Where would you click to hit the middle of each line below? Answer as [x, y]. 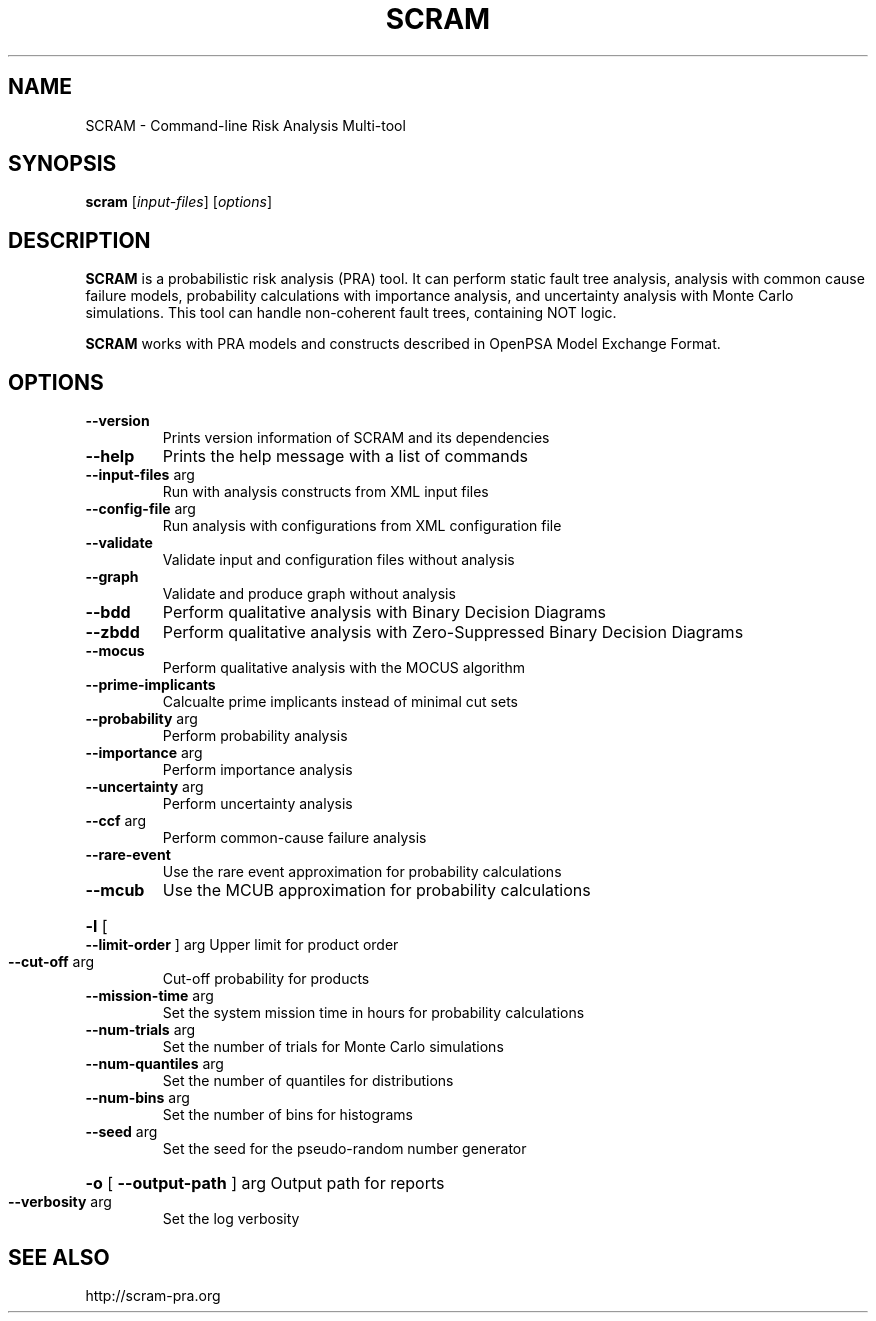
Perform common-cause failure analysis [294, 838]
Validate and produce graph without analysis [309, 594]
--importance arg [144, 753]
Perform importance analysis [257, 770]
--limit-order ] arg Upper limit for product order [242, 945]
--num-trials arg [140, 1030]
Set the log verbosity [231, 1219]
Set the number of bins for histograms [287, 1115]
